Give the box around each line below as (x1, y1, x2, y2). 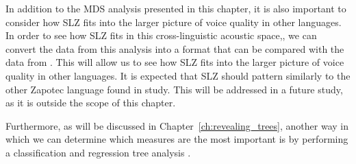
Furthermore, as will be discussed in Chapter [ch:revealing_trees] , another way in (5, 118, 348, 132)
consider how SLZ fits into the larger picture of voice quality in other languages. (5, 14, 342, 29)
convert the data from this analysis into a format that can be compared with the (5, 41, 344, 56)
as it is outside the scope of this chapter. (5, 95, 176, 110)
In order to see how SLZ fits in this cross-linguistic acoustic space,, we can (5, 28, 317, 43)
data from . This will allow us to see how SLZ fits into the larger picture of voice (5, 55, 344, 69)
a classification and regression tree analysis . (5, 145, 191, 159)
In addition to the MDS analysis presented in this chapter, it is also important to (5, 1, 346, 15)
